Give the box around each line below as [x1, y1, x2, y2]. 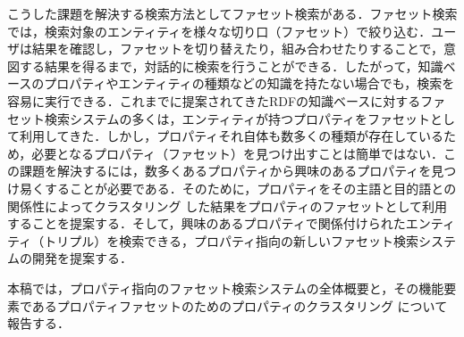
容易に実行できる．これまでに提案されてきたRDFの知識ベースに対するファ [7, 91, 446, 110]
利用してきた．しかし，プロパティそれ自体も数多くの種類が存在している [19, 127, 443, 145]
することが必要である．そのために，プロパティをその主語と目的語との [44, 178, 457, 197]
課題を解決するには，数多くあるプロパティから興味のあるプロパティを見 [19, 161, 444, 180]
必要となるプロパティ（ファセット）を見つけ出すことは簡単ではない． [31, 144, 444, 162]
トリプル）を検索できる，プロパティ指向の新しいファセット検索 [44, 231, 419, 250]
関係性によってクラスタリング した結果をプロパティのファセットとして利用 [7, 196, 447, 215]
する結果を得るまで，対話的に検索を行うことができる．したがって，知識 [19, 56, 443, 75]
